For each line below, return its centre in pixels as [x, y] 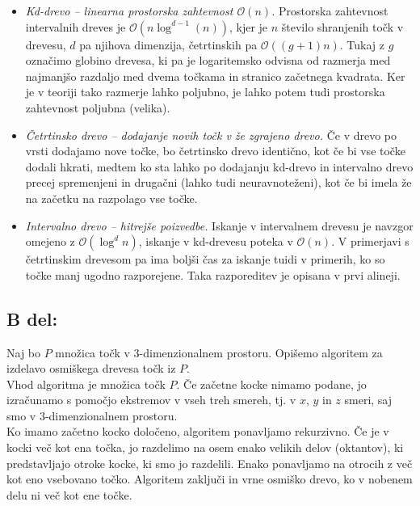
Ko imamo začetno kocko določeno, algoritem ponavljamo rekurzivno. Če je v [198, 431]
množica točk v [92, 352]
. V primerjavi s [370, 241]
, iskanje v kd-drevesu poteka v [216, 241]
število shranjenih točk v [342, 26]
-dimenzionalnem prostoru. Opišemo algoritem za [261, 352]
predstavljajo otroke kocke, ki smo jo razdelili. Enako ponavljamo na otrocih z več [210, 463]
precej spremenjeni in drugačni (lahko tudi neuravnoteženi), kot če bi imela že [218, 182]
